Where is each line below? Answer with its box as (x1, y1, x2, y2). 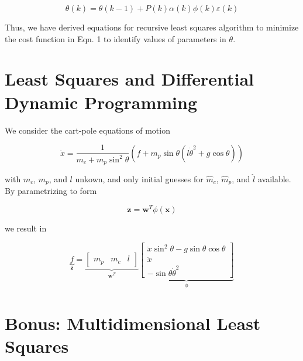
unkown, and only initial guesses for (75, 172, 204, 185)
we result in (5, 222, 47, 234)
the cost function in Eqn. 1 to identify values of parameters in (5, 32, 226, 45)
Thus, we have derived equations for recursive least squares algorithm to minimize (5, 21, 299, 33)
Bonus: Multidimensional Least (5, 311, 261, 335)
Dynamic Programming (5, 90, 198, 114)
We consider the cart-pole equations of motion (5, 124, 170, 136)
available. (257, 172, 291, 185)
